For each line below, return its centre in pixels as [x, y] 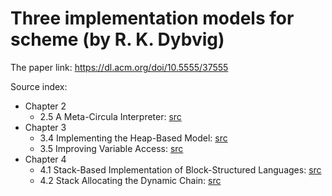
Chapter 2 [45, 106]
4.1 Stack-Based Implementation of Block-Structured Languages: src [180, 169]
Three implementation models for [152, 18]
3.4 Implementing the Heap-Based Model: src [133, 138]
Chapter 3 [45, 127]
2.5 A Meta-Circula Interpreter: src [110, 116]
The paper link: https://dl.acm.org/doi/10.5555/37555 [119, 67]
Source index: [39, 86]
